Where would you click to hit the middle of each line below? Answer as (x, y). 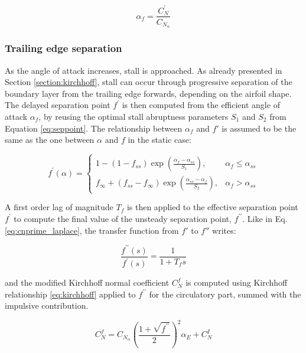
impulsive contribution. (47, 305)
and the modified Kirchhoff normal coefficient (87, 282)
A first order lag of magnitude (59, 207)
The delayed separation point (58, 105)
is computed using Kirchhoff (237, 282)
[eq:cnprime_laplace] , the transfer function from (92, 230)
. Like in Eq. (265, 218)
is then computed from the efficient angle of (201, 105)
